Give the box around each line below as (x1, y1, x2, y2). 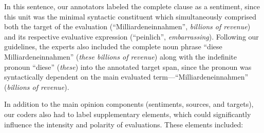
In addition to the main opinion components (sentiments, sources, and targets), (4, 99, 254, 109)
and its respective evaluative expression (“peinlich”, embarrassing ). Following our (4, 31, 259, 42)
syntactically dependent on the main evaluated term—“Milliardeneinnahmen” (4, 71, 249, 82)
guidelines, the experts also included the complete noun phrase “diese (4, 41, 222, 52)
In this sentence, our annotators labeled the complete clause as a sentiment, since (4, 1, 260, 11)
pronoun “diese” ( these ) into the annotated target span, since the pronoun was (4, 61, 252, 72)
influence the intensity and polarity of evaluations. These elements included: (4, 119, 243, 129)
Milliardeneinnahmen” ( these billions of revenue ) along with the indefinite (4, 51, 237, 62)
